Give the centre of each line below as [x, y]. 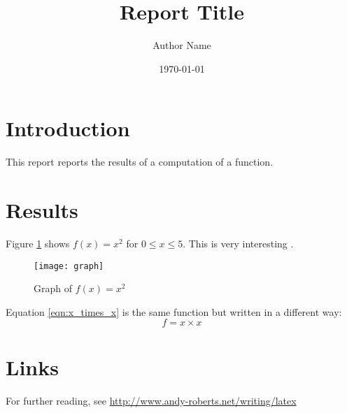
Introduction [68, 128]
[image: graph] [69, 266]
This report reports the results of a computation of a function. [140, 162]
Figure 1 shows [38, 243]
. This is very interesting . [238, 243]
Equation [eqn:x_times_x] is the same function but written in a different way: [174, 311]
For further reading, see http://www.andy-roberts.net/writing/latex [151, 400]
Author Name [182, 45]
